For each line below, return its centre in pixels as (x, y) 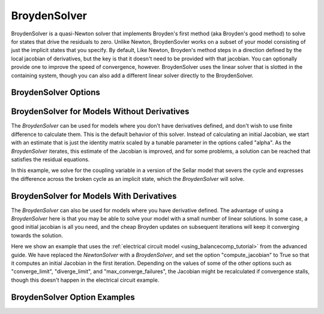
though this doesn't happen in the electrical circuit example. (85, 280)
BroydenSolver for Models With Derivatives (94, 196)
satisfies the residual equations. (50, 159)
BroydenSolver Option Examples (73, 297)
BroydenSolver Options (55, 93)
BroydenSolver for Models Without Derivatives (100, 112)
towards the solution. (37, 235)
